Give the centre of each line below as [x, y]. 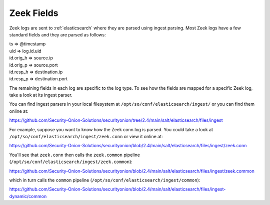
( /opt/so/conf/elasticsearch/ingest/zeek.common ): [71, 162]
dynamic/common [28, 196]
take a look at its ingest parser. [41, 95]
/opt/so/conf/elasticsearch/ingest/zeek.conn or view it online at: [86, 137]
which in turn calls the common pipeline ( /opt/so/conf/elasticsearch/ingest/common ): [105, 180]
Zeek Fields [34, 13]
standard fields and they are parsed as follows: [57, 34]
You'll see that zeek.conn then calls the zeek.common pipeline [74, 155]
